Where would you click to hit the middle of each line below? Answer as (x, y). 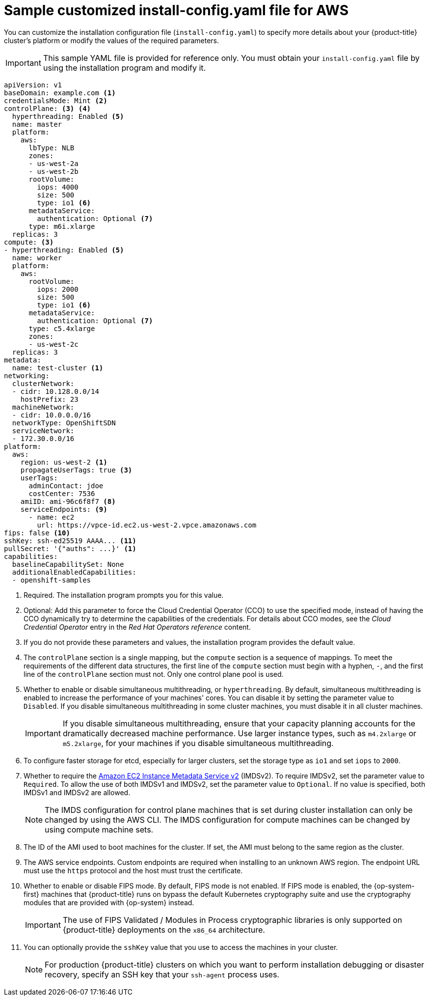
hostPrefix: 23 (49, 399)
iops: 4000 (58, 187)
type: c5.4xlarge (62, 328)
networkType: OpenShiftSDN (64, 423)
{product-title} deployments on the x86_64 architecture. (164, 930)
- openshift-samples (52, 580)
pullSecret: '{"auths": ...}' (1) (70, 548)
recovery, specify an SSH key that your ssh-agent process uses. (162, 974)
